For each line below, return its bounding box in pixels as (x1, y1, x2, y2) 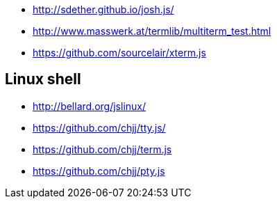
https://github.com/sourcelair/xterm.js (33, 47, 206, 58)
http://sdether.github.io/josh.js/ (33, 3, 174, 15)
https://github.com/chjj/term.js (33, 143, 172, 155)
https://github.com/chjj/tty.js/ (33, 121, 166, 134)
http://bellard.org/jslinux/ (33, 100, 146, 112)
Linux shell (5, 70, 81, 88)
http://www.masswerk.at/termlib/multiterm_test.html (33, 25, 271, 37)
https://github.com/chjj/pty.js (33, 164, 165, 177)
